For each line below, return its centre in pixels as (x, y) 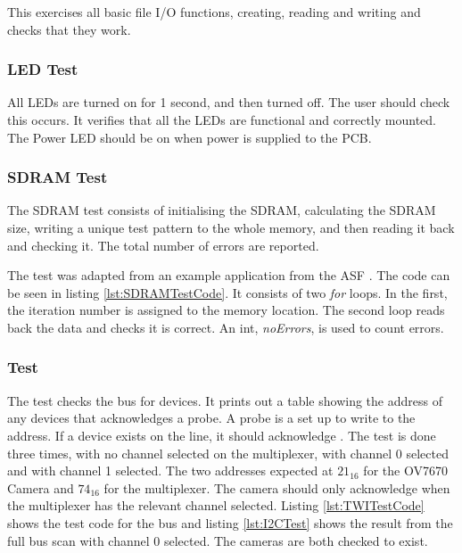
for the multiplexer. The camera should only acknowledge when (277, 487)
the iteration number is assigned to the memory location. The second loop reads (226, 310)
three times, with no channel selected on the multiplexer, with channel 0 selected (228, 453)
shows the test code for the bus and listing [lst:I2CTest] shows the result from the (230, 522)
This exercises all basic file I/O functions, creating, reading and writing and (214, 12)
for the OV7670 (405, 470)
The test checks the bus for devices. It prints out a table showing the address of (225, 400)
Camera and (41, 487)
